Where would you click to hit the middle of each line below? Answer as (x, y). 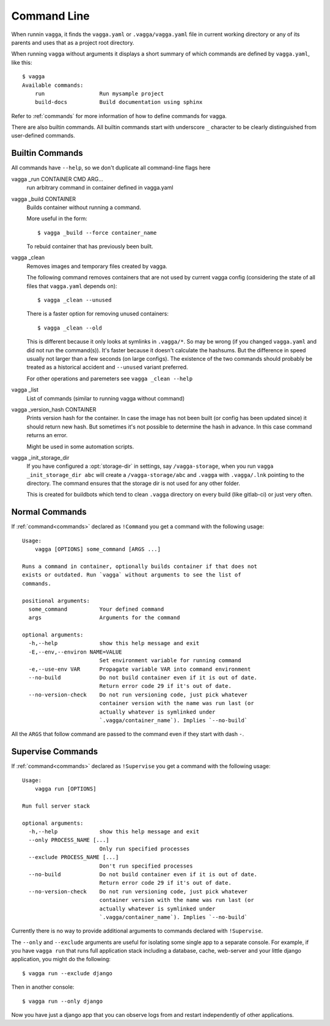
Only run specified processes (145, 849)
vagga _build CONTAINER (44, 199)
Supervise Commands (54, 752)
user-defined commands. (43, 136)
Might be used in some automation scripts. (80, 446)
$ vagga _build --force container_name (97, 233)
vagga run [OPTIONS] (65, 789)
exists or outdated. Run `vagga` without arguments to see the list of (132, 575)
